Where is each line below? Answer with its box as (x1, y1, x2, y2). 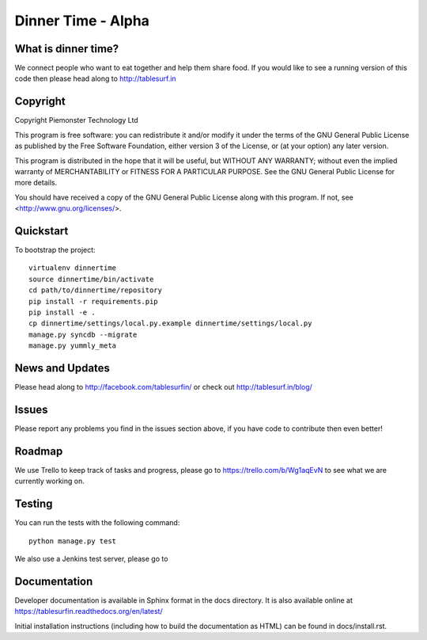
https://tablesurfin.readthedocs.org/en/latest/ (14, 607, 163, 616)
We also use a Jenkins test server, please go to (14, 554, 168, 563)
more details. (14, 178, 58, 188)
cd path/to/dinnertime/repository (28, 286, 162, 295)
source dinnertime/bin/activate (28, 274, 154, 284)
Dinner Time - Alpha (14, 12, 150, 29)
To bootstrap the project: (14, 246, 96, 254)
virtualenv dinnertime (28, 264, 117, 272)
